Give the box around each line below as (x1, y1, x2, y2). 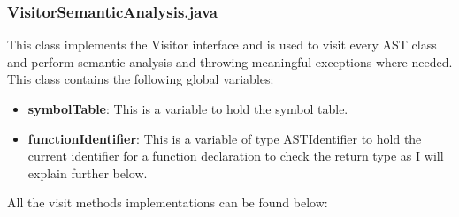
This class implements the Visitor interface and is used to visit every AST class (7, 35, 437, 54)
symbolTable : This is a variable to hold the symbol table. (27, 100, 348, 117)
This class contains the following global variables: (7, 70, 274, 88)
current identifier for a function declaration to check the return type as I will (27, 146, 444, 165)
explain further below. (27, 163, 148, 182)
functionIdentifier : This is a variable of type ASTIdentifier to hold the (27, 129, 422, 147)
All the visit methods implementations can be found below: (7, 193, 328, 212)
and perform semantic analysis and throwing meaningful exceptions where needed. (7, 52, 453, 71)
